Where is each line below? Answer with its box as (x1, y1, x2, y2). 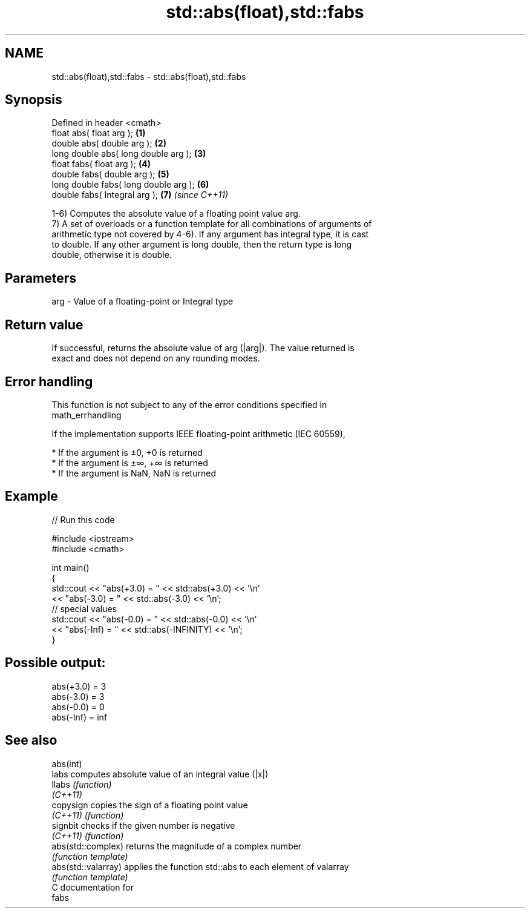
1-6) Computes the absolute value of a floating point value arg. (51, 208, 301, 219)
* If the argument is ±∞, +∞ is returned (51, 457, 208, 468)
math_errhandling (51, 409, 122, 420)
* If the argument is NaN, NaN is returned (51, 467, 216, 478)
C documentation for (51, 882, 134, 892)
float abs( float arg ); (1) (51, 128, 146, 139)
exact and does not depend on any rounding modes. (51, 353, 260, 364)
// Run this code (51, 514, 115, 525)
